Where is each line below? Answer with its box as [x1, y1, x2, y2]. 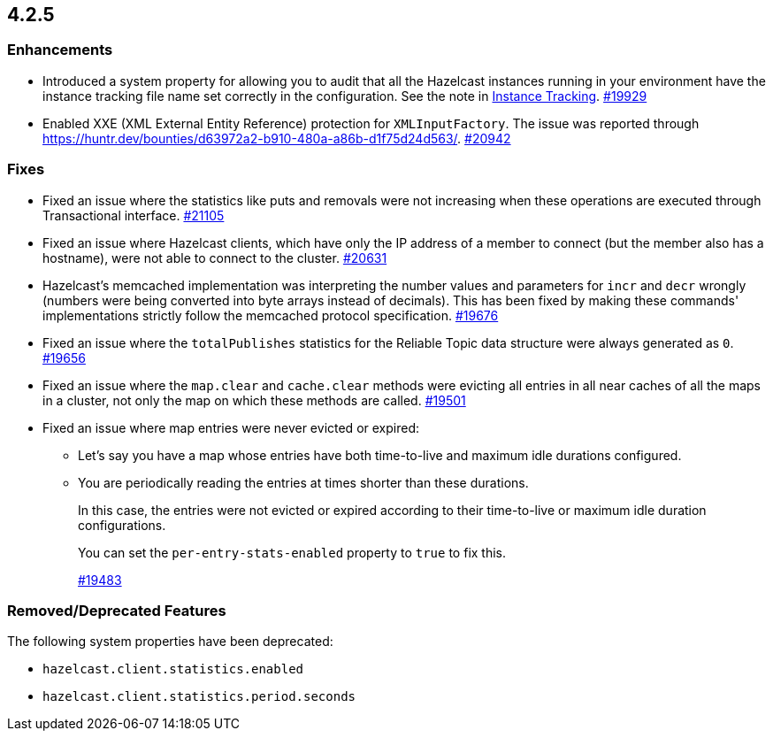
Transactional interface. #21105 [42, 207, 225, 223]
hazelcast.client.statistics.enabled [42, 662, 304, 677]
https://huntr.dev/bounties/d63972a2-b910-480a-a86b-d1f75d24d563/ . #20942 [42, 130, 511, 146]
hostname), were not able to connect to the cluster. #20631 [42, 250, 387, 265]
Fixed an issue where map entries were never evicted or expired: [42, 419, 419, 435]
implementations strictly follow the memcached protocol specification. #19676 [42, 307, 499, 323]
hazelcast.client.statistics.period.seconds [42, 689, 356, 704]
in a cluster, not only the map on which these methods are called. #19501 [42, 392, 466, 408]
